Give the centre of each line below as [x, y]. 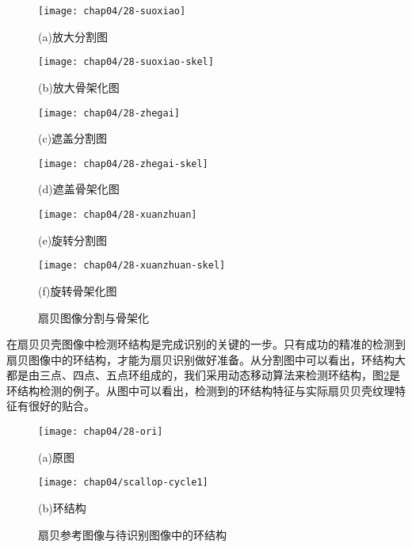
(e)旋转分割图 [73, 240]
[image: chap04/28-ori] [101, 432]
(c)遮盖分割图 [73, 138]
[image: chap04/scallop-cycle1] [123, 483]
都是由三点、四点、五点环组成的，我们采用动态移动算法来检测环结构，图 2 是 [203, 375]
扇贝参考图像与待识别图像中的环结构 [132, 534]
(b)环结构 [62, 507]
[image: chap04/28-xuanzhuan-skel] [132, 266]
